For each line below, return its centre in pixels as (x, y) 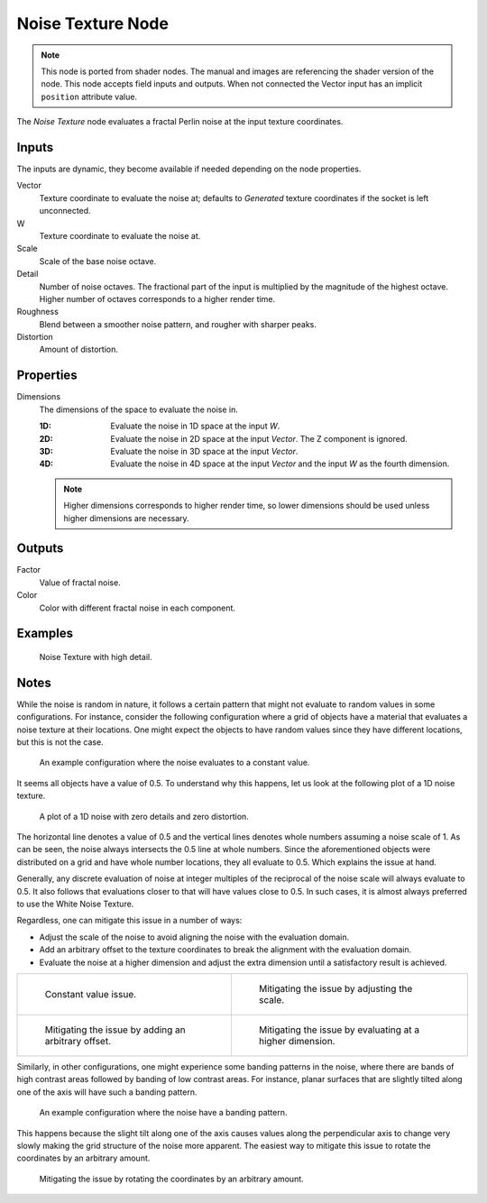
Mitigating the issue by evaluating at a (339, 1030)
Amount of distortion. (79, 349)
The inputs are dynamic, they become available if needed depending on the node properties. (189, 169)
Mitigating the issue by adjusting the (335, 988)
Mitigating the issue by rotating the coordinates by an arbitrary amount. (171, 1179)
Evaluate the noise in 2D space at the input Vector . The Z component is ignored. (259, 438)
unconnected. (65, 211)
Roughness (37, 312)
